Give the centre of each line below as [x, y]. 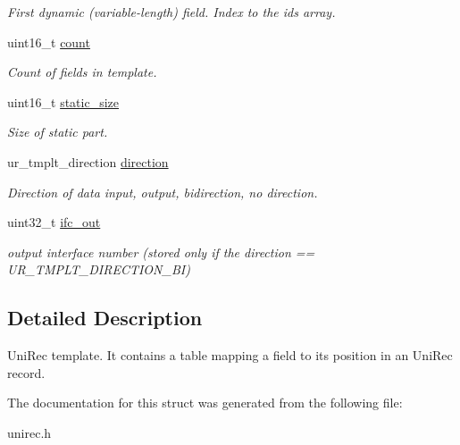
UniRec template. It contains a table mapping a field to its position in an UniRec [230, 355]
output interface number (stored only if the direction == [161, 252]
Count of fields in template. [82, 72]
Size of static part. [58, 132]
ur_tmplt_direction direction [88, 161]
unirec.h [29, 432]
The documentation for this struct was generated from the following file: [205, 403]
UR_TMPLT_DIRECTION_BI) [99, 269]
